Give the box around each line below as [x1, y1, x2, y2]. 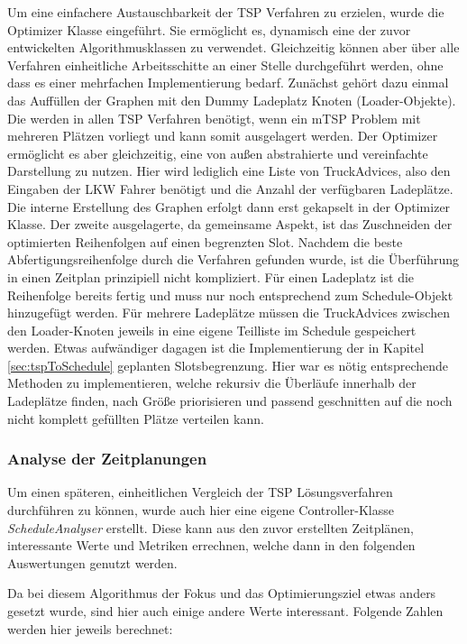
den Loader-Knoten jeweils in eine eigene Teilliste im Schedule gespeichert [7, 320, 417, 339]
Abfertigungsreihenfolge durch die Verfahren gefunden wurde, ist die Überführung [7, 250, 460, 269]
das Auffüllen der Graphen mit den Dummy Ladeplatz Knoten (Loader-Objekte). [7, 90, 456, 109]
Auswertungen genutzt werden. [7, 553, 178, 572]
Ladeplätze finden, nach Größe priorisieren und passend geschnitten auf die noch [7, 391, 453, 410]
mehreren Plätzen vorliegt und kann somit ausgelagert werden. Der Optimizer [7, 126, 438, 145]
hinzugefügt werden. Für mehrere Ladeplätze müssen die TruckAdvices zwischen [7, 303, 450, 322]
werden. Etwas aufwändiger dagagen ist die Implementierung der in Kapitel [7, 338, 425, 357]
